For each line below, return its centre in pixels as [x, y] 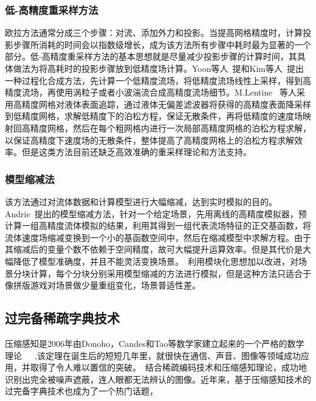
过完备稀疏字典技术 [62, 318]
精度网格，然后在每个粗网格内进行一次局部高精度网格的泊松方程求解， [170, 127]
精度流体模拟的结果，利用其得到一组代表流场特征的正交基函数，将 [179, 225]
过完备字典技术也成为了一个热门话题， [81, 391]
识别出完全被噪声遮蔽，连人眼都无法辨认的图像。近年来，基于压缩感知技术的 [158, 379]
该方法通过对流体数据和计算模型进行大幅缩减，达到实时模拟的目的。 [141, 201]
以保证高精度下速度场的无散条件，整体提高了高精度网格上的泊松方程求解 [149, 140]
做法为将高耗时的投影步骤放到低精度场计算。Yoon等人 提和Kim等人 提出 [158, 68]
